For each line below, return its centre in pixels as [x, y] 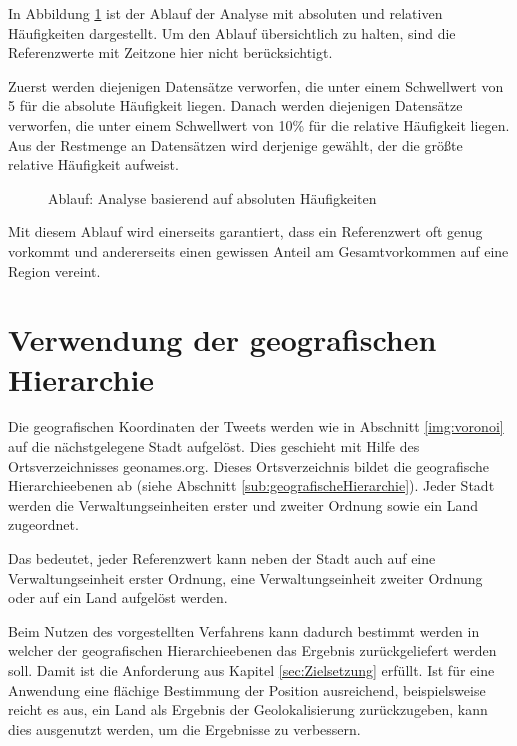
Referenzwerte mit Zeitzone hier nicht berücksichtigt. [170, 52]
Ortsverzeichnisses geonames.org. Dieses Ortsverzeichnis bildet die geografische [249, 465]
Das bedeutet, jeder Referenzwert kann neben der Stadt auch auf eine [222, 558]
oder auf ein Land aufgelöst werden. [118, 597]
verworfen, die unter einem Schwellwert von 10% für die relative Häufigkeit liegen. [259, 124]
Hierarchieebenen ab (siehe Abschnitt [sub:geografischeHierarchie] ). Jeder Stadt [251, 485]
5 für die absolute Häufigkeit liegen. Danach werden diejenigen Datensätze [235, 105]
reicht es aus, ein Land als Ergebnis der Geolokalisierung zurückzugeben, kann [248, 709]
